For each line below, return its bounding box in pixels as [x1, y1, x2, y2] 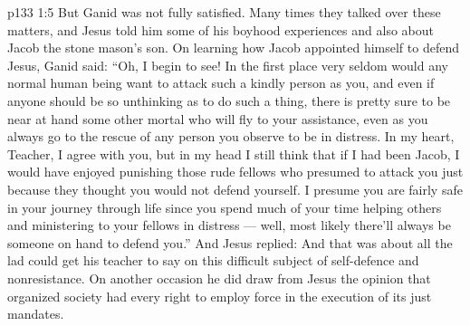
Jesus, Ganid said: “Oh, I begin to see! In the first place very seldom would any [7, 55, 448, 74]
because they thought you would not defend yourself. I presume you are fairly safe [7, 179, 463, 198]
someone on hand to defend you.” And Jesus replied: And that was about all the [7, 233, 453, 252]
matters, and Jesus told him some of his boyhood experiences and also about [7, 20, 434, 39]
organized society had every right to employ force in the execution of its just [7, 286, 432, 305]
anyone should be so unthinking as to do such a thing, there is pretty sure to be [7, 91, 451, 110]
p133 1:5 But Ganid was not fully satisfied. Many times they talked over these [7, 3, 441, 21]
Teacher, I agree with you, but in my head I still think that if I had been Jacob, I [7, 144, 460, 163]
